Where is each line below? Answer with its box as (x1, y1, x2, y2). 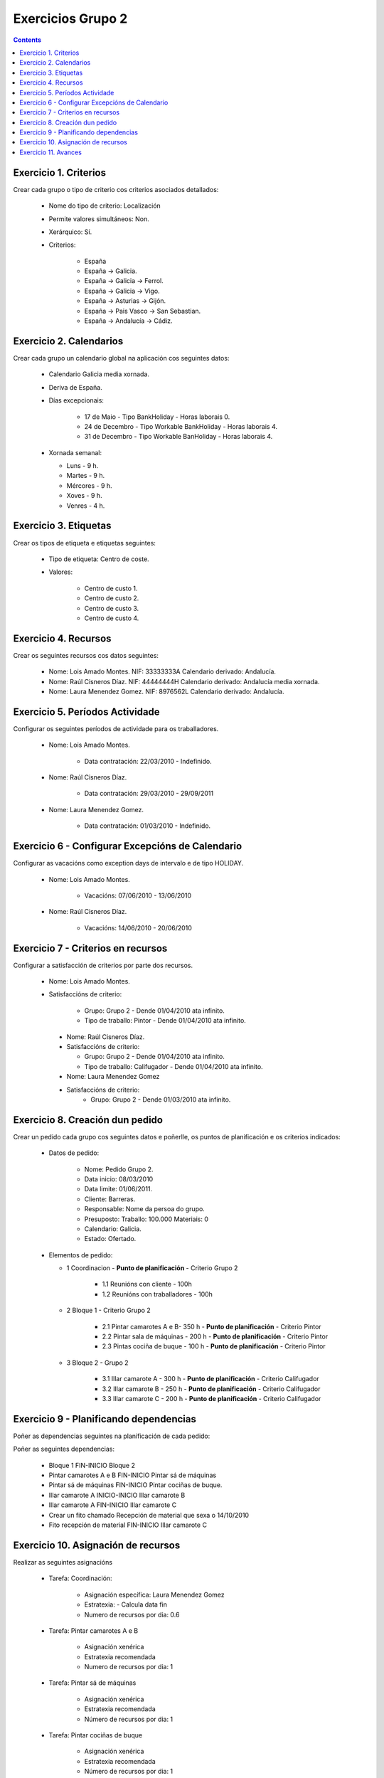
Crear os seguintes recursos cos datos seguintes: (13, 651, 159, 659)
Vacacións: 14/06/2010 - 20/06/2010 (84, 923, 192, 932)
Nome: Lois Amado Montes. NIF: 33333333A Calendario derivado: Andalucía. (48, 667, 277, 676)
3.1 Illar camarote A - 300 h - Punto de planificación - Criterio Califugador (102, 1375, 319, 1383)
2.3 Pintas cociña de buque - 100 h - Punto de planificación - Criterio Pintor (102, 1342, 326, 1351)
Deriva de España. (48, 383, 102, 391)
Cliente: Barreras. (84, 1195, 136, 1203)
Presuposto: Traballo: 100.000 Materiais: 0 (84, 1215, 209, 1223)
